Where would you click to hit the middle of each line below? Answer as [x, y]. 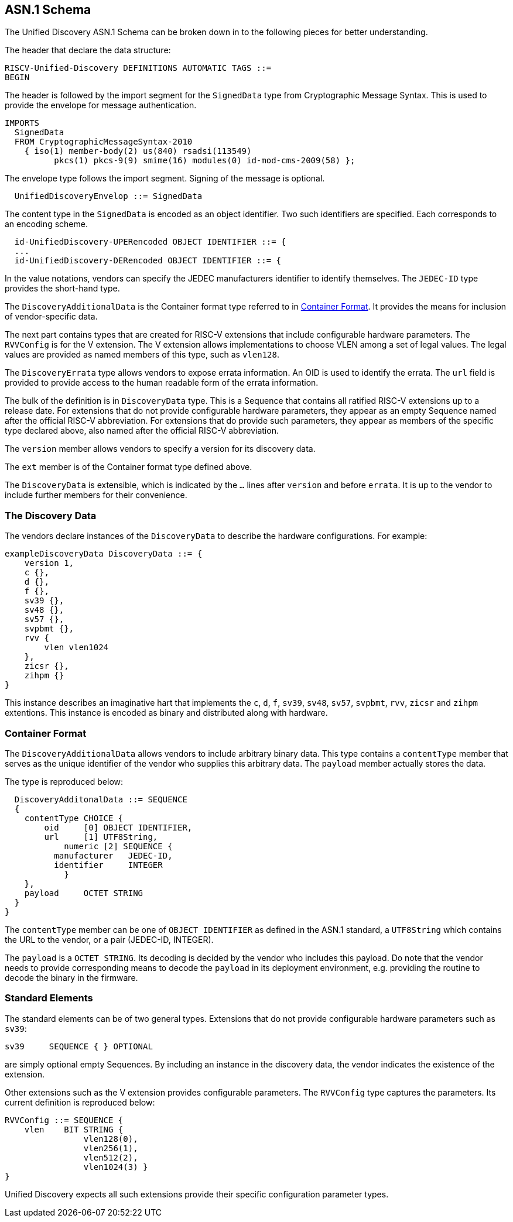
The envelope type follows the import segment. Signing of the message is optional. [165, 179]
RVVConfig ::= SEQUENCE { [64, 1120]
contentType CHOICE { [74, 818]
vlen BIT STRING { [74, 1129]
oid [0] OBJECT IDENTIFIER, [118, 827]
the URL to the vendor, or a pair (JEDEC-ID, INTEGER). [109, 939]
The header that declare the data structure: [88, 50]
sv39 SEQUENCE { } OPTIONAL [79, 1046]
